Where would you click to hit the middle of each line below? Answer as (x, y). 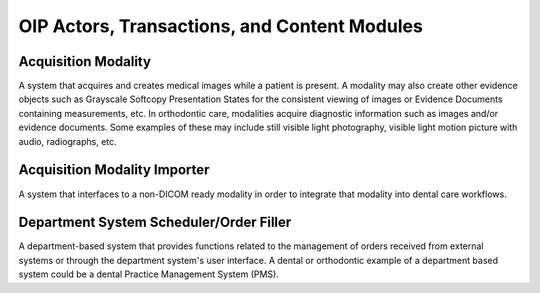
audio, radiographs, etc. (67, 141)
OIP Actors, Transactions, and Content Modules (221, 26)
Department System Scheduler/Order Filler (155, 222)
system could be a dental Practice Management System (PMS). (148, 274)
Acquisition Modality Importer (114, 170)
